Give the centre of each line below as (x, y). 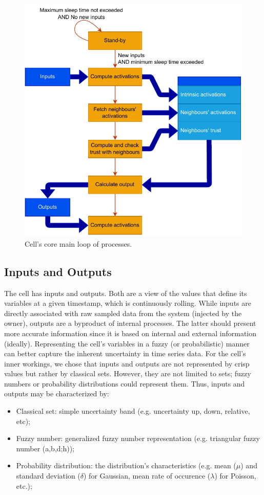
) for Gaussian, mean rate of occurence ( (147, 476)
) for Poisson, (235, 476)
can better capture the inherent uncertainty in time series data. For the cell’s (125, 353)
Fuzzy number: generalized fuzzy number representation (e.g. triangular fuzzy (138, 438)
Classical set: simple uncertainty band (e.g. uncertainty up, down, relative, (133, 411)
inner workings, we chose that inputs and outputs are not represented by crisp (127, 363)
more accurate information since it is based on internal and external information (130, 333)
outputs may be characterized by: (57, 393)
